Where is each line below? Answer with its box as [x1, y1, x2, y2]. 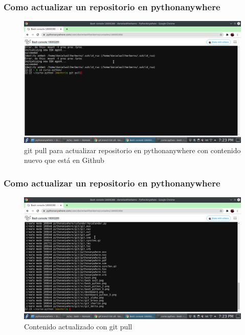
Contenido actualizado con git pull [24, 321, 132, 331]
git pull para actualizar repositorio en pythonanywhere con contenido [24, 144, 241, 155]
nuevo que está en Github [24, 155, 104, 165]
